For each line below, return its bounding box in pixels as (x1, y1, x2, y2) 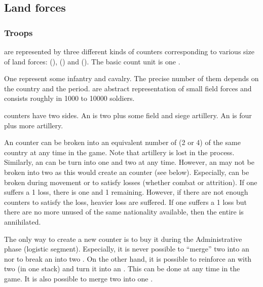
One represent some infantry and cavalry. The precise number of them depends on (4, 73, 259, 84)
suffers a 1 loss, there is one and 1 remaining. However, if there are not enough (4, 187, 248, 197)
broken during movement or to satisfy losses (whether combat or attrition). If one (4, 176, 257, 187)
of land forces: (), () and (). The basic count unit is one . (4, 56, 180, 66)
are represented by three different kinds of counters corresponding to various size (4, 46, 254, 56)
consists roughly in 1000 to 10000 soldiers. (4, 93, 135, 103)
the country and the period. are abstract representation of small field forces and (4, 83, 252, 93)
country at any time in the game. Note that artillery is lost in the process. (4, 147, 235, 157)
